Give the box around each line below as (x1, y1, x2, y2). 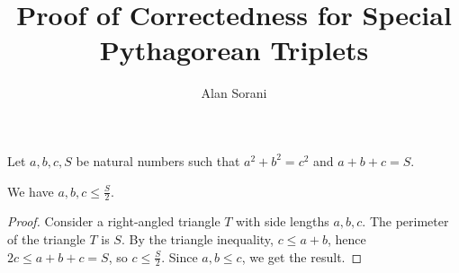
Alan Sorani (201, 84, 267, 102)
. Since (161, 247, 198, 266)
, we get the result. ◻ (241, 247, 363, 266)
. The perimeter (362, 212, 449, 231)
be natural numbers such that (76, 151, 240, 170)
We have (7, 181, 54, 200)
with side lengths (236, 212, 329, 231)
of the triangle (7, 229, 85, 248)
